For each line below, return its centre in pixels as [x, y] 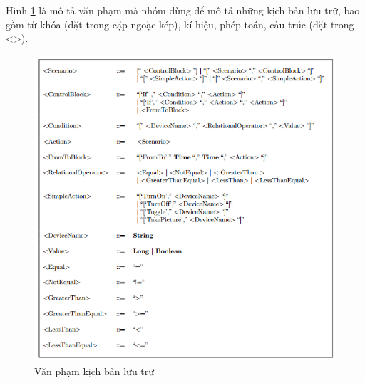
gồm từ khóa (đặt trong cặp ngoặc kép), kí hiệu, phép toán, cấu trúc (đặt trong [180, 24]
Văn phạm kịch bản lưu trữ [94, 371]
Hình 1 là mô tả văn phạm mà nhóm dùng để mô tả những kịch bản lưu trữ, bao [183, 10]
